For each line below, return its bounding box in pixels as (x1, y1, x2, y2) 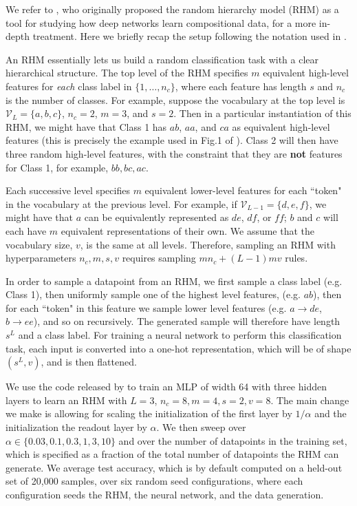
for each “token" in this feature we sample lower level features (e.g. (6, 300, 287, 315)
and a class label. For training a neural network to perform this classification (18, 328, 342, 342)
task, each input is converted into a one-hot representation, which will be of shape (6, 341, 351, 355)
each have (6, 223, 47, 238)
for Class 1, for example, (6, 160, 109, 174)
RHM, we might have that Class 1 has (6, 119, 167, 134)
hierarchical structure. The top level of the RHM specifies (6, 65, 248, 80)
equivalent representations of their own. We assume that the (61, 223, 315, 238)
